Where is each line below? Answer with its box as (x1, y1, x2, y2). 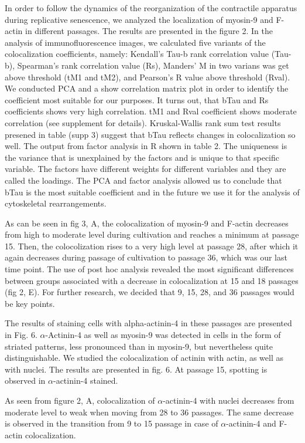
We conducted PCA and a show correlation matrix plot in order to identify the (5, 82, 289, 94)
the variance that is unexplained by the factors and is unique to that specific (5, 151, 280, 163)
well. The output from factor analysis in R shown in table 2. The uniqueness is (5, 140, 287, 152)
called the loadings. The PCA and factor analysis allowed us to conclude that (5, 174, 282, 186)
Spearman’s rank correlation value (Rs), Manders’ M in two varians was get (17, 59, 289, 71)
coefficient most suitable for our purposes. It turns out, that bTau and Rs (5, 93, 269, 106)
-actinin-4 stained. (53, 374, 118, 387)
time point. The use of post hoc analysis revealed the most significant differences (5, 263, 294, 275)
